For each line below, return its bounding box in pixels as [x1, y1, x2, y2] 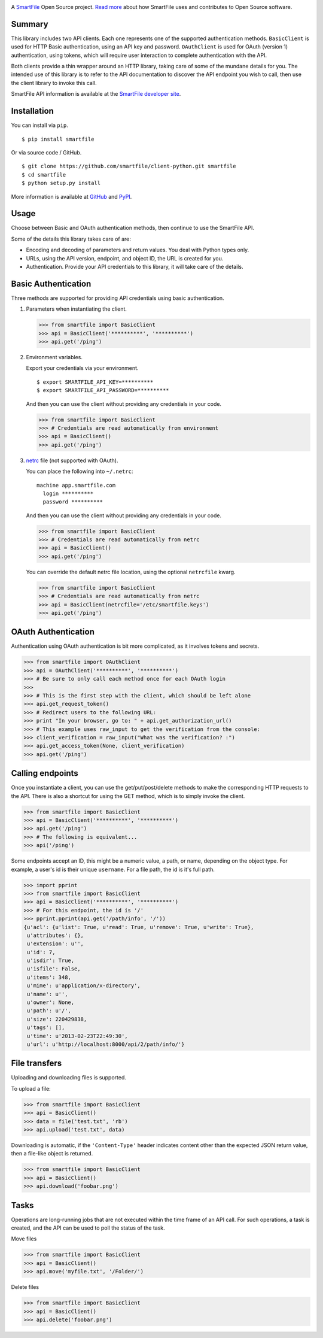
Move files [11, 1235, 37, 1242]
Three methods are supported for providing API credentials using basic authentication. [11, 294, 224, 302]
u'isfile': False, [27, 966, 81, 972]
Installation [11, 106, 54, 116]
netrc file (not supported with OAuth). [26, 457, 118, 464]
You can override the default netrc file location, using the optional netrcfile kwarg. [26, 568, 236, 575]
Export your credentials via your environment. [26, 365, 139, 372]
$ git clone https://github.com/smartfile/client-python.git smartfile [22, 163, 236, 170]
